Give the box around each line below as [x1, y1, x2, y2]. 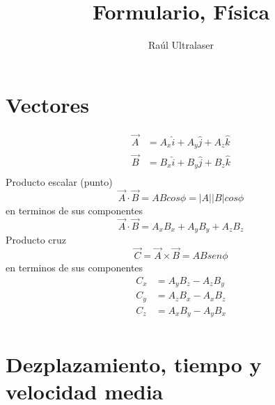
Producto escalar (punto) [6, 175, 113, 189]
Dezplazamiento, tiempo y [6, 350, 262, 379]
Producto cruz [6, 232, 67, 247]
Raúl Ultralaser [148, 38, 214, 52]
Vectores [6, 90, 90, 118]
